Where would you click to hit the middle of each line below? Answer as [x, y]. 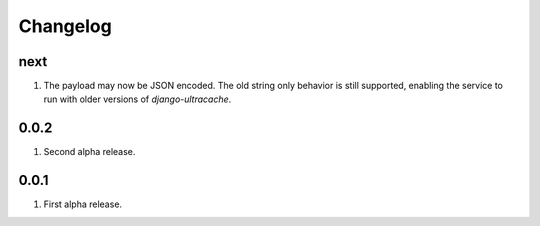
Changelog [65, 26]
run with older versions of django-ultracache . [137, 99]
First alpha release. [83, 204]
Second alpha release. [89, 152]
